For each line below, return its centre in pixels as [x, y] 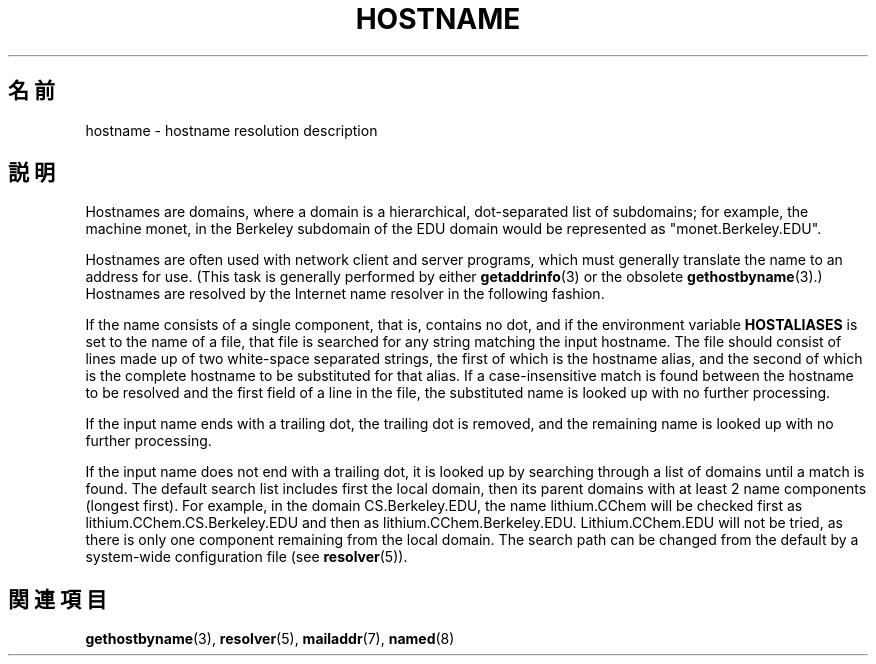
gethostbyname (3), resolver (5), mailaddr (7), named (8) [270, 639]
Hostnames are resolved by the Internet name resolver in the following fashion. [345, 294]
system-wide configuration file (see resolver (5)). [246, 557]
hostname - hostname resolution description [231, 130]
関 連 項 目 [57, 599]
